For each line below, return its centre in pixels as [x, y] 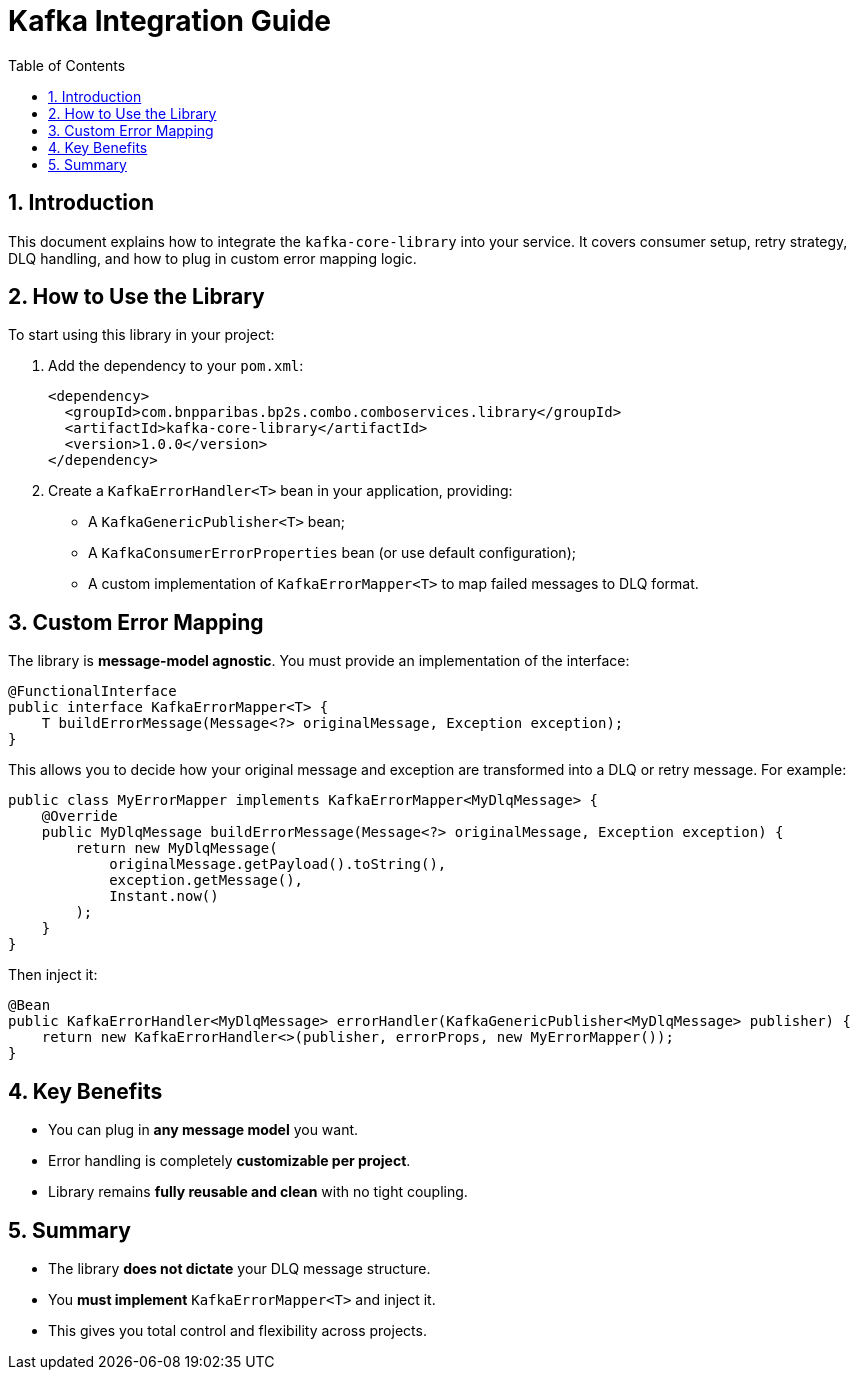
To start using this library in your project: [141, 335]
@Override [79, 816]
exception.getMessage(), [206, 880]
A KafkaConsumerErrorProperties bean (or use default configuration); [332, 553]
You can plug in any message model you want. [203, 1130]
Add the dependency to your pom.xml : [176, 366]
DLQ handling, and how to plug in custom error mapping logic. [212, 258]
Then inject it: [53, 975]
